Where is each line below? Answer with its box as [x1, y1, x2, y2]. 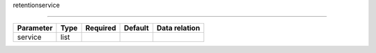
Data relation [157, 23, 201, 33]
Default [123, 23, 149, 33]
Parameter [17, 23, 53, 33]
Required [85, 23, 116, 33]
